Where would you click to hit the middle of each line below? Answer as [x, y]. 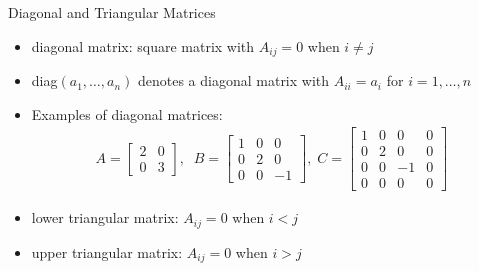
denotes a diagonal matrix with [233, 80]
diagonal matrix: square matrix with [143, 45]
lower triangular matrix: [105, 217]
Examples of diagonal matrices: [127, 113]
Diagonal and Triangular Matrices [112, 12]
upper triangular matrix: [107, 251]
